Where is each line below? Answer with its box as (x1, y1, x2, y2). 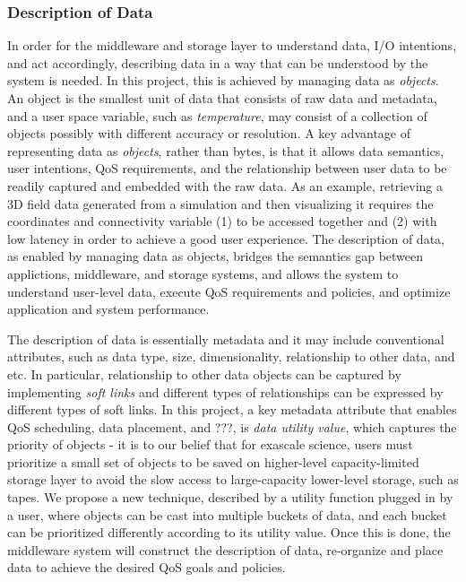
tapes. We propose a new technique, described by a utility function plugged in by (7, 488, 453, 507)
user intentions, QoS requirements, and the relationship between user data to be (7, 159, 447, 178)
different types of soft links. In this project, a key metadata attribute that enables (7, 400, 457, 419)
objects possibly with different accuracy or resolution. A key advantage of (7, 124, 411, 143)
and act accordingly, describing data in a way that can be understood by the (7, 53, 428, 72)
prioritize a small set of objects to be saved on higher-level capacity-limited (7, 452, 419, 471)
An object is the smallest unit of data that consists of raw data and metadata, (7, 89, 437, 107)
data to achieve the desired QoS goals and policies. (7, 558, 286, 577)
